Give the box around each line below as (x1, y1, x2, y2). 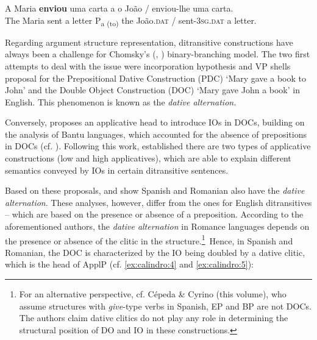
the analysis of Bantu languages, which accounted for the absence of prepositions (5, 127, 307, 140)
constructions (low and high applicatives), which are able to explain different (5, 152, 291, 165)
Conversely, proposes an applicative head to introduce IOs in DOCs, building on (5, 116, 305, 129)
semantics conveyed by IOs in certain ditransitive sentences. (5, 163, 229, 176)
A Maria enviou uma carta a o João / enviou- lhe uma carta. (5, 2, 233, 14)
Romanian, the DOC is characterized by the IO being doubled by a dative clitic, (5, 246, 305, 258)
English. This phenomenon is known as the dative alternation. (5, 95, 237, 108)
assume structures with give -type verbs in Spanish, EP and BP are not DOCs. (19, 299, 312, 312)
